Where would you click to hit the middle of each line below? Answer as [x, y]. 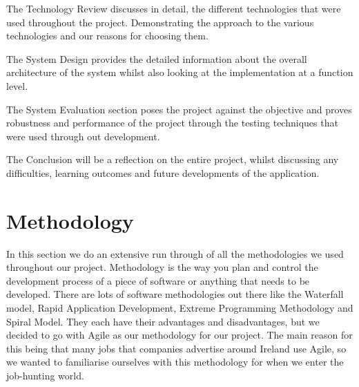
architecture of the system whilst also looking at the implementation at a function [180, 72]
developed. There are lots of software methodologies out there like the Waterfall [175, 294]
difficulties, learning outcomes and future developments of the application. [163, 172]
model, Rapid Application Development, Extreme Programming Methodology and [180, 308]
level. [17, 85]
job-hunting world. [45, 375]
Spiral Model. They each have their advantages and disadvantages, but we [163, 321]
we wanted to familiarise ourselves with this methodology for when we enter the [175, 362]
